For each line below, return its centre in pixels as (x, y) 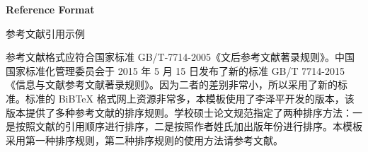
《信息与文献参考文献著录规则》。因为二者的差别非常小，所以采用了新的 (172, 84)
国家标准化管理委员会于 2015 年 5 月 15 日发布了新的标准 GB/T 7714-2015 (175, 70)
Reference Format (50, 9)
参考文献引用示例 (45, 33)
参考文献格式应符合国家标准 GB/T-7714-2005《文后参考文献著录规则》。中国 (180, 57)
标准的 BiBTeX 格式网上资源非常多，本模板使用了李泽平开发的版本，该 (190, 98)
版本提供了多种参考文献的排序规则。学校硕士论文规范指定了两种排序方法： (179, 112)
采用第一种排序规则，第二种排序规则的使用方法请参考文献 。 (144, 140)
